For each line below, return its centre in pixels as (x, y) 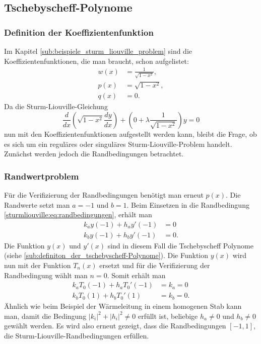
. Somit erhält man (136, 275)
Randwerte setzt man (37, 204)
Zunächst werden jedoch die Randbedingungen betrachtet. (94, 154)
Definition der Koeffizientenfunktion (79, 32)
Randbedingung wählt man (46, 275)
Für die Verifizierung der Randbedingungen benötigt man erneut (104, 194)
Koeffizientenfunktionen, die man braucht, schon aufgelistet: (96, 61)
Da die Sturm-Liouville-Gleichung (56, 106)
